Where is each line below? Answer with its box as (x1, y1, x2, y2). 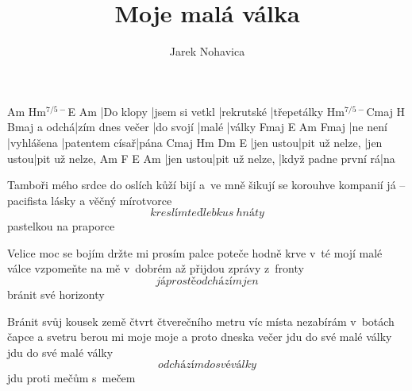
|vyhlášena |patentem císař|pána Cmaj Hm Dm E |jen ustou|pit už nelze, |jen (7, 134, 383, 150)
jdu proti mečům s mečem (7, 370, 136, 386)
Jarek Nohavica (169, 43, 245, 60)
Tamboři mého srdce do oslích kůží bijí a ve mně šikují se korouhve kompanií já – (7, 176, 406, 193)
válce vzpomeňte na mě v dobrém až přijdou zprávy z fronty (7, 260, 304, 277)
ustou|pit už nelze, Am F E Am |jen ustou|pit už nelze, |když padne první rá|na (7, 149, 395, 166)
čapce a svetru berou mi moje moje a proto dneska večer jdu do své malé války (7, 328, 392, 345)
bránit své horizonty (7, 286, 105, 303)
